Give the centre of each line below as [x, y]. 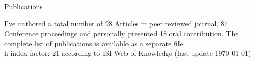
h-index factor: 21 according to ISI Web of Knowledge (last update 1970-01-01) [128, 53]
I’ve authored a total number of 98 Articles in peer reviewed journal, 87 [116, 23]
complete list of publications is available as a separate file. [95, 43]
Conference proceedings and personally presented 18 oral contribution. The [121, 33]
